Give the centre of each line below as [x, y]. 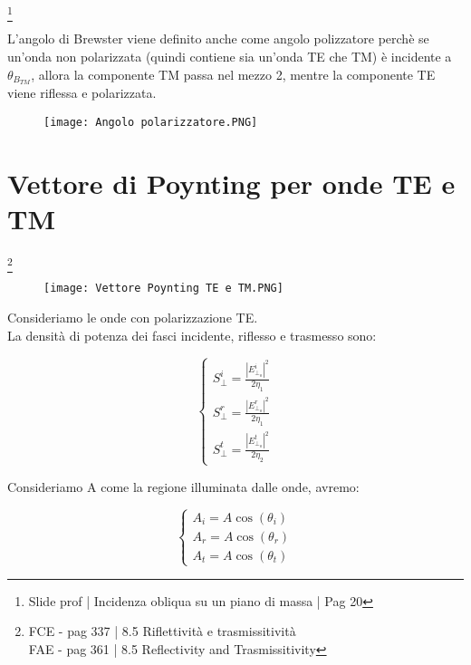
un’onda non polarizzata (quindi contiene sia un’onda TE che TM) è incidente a [230, 56]
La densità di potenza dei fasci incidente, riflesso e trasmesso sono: [192, 335]
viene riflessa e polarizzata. [82, 93]
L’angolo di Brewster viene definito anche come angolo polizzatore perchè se [218, 39]
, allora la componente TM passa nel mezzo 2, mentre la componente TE [233, 74]
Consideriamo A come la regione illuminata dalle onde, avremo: [183, 486]
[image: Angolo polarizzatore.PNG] [151, 122]
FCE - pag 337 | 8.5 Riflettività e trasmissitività [162, 631]
